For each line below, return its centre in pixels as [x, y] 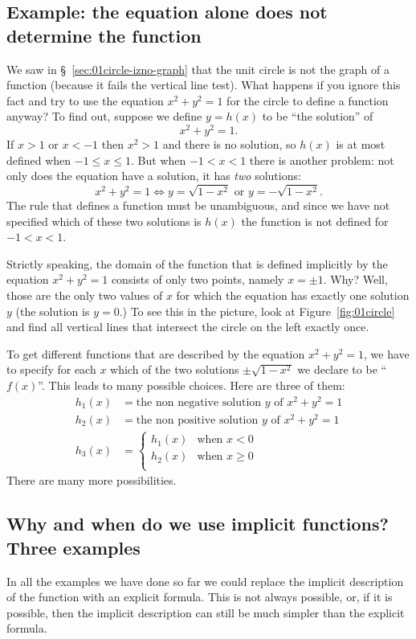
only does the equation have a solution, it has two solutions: [154, 176]
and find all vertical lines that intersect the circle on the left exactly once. [188, 327]
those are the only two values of [85, 295]
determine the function [104, 35]
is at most [361, 144]
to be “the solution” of [318, 116]
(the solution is [53, 311]
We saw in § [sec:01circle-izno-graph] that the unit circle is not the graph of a [198, 69]
